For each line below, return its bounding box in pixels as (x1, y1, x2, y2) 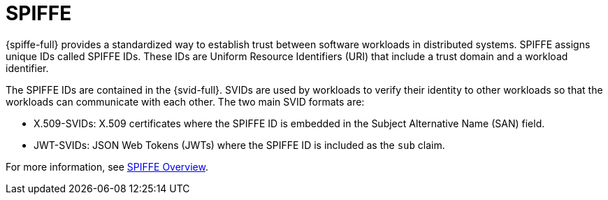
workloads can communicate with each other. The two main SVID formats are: (6, 95, 365, 108)
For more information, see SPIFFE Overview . (6, 160, 208, 173)
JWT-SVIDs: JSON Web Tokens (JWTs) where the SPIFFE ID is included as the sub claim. (34, 138, 445, 151)
